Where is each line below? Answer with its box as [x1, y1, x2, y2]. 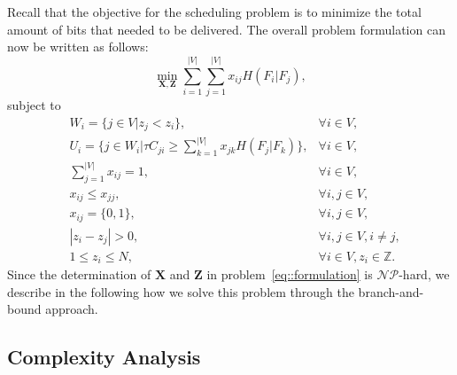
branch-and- [358, 282, 424, 301]
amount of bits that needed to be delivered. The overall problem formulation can [7, 20, 445, 38]
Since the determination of [7, 265, 151, 284]
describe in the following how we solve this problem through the [7, 282, 354, 301]
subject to [7, 95, 61, 113]
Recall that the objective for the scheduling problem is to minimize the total [7, 3, 422, 20]
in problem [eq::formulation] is [206, 265, 373, 284]
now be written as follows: [7, 37, 149, 56]
